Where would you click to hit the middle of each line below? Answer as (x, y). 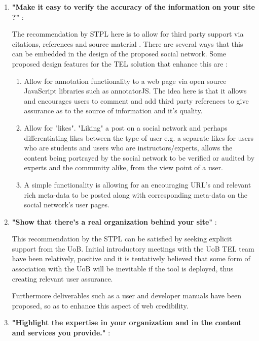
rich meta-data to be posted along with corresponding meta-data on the (136, 194)
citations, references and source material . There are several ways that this (127, 43)
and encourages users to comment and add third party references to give (136, 100)
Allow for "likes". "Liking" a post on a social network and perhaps (126, 127)
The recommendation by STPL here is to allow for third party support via (128, 34)
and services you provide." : (61, 333)
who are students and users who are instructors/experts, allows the (128, 148)
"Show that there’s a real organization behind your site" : (114, 221)
